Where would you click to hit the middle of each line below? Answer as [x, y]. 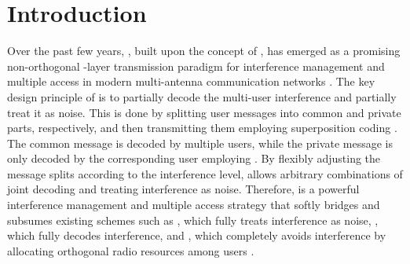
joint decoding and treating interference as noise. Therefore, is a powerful [183, 189]
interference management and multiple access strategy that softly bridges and [194, 205]
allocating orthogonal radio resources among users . [131, 250]
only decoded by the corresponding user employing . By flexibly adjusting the [194, 158]
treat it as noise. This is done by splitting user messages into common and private [204, 112]
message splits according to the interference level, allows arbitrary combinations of [205, 173]
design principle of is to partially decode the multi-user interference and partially [202, 96]
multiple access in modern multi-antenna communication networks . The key [191, 81]
